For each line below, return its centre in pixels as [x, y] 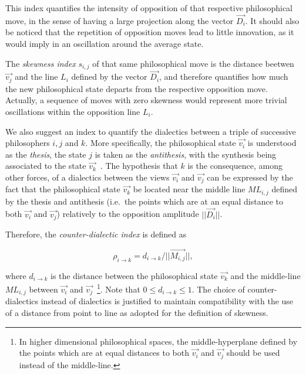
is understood [272, 143]
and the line [36, 76]
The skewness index [41, 63]
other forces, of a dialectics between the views [88, 177]
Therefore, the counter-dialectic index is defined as [96, 234]
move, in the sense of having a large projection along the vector [120, 20]
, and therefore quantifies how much [224, 76]
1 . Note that [118, 288]
